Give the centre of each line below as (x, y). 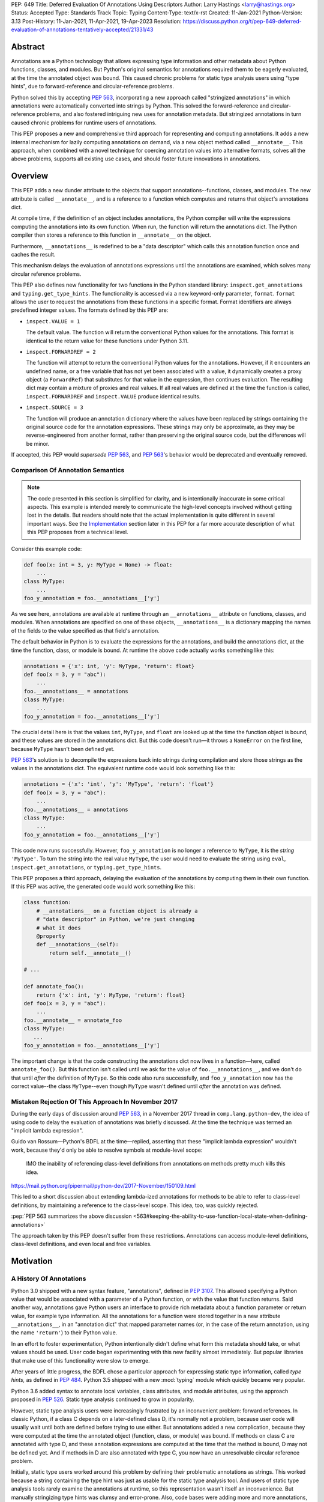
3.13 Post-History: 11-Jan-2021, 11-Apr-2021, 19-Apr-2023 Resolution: (96, 21)
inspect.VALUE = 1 (53, 321)
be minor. (38, 443)
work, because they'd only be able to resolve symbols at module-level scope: (107, 1150)
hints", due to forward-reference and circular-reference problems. (92, 87)
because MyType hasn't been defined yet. (63, 749)
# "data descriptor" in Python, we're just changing (115, 920)
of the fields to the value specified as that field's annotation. (85, 630)
